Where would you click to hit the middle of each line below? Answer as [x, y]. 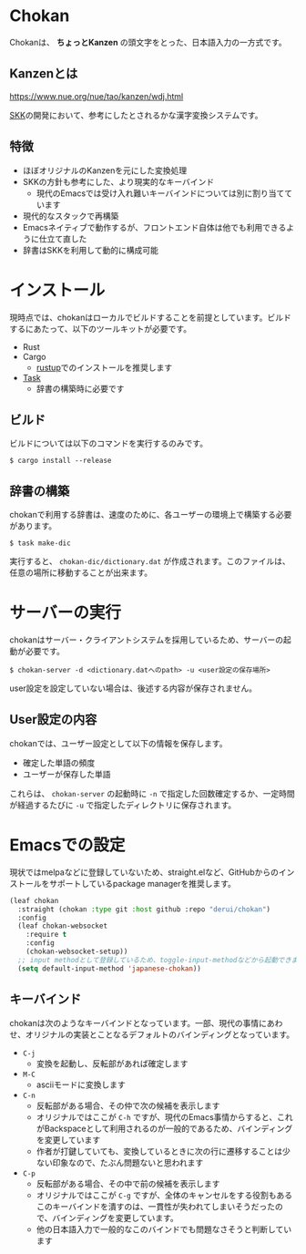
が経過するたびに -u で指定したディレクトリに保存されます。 [123, 805]
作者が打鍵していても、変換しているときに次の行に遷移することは [159, 1151]
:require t [46, 935]
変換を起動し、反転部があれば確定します [112, 1064]
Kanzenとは [44, 74]
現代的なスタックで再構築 [71, 216]
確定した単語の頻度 [59, 763]
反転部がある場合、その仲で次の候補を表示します [128, 1105]
